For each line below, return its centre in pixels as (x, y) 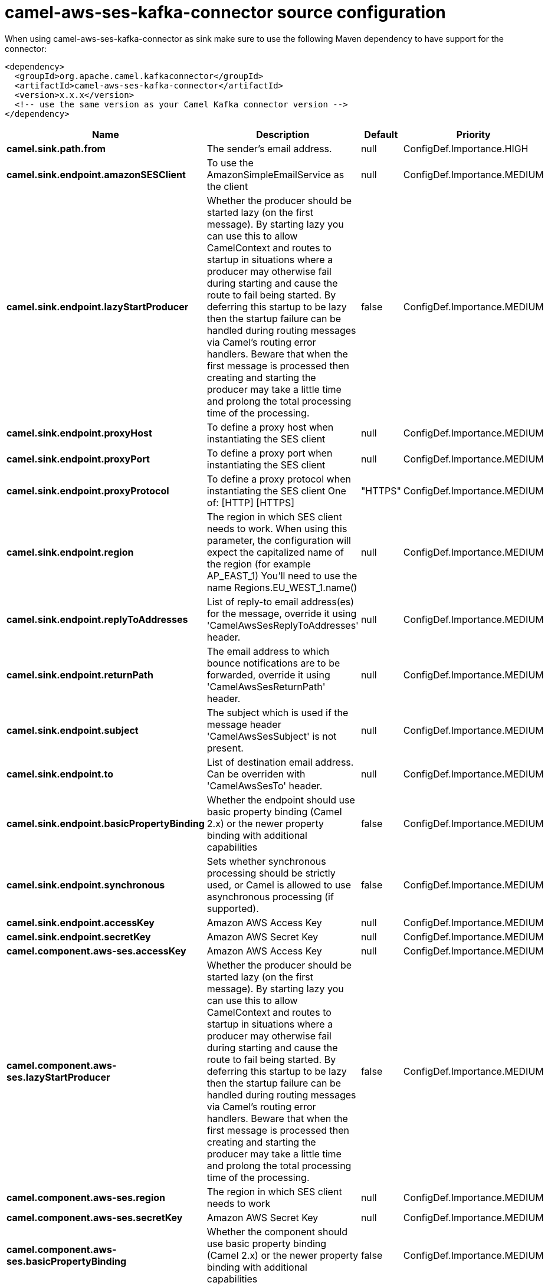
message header (244, 724)
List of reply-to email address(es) (280, 601)
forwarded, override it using (268, 675)
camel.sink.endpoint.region (70, 552)
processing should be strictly (271, 873)
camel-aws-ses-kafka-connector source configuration (225, 12)
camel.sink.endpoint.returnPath (80, 675)
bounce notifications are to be (273, 663)
